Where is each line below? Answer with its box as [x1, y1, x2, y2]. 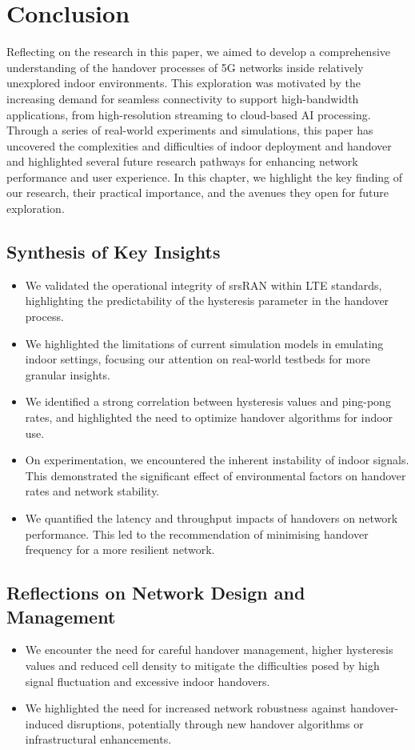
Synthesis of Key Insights [6, 239, 221, 264]
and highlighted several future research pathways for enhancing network [6, 153, 358, 170]
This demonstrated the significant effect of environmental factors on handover [25, 467, 406, 483]
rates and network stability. [25, 483, 160, 499]
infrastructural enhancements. [25, 731, 172, 748]
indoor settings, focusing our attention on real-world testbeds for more [25, 351, 370, 367]
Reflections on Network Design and [6, 580, 305, 605]
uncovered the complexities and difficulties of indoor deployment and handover [6, 137, 392, 154]
